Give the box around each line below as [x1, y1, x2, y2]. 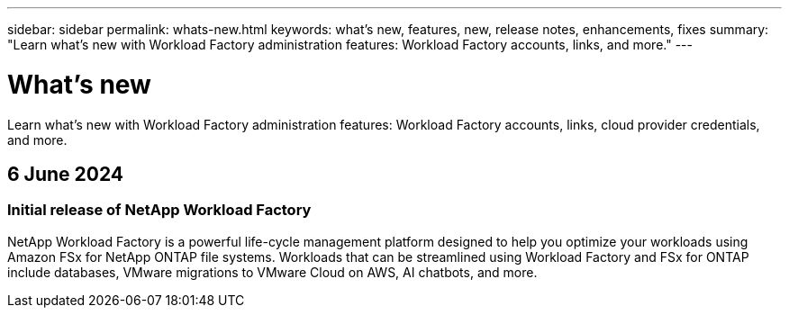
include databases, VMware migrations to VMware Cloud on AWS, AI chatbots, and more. [7, 264, 538, 280]
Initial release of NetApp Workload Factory [7, 201, 312, 220]
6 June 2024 [7, 162, 124, 185]
